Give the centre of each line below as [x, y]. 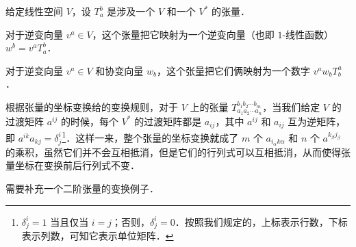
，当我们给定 [291, 106]
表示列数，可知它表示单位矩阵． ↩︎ [98, 236]
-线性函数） [308, 34]
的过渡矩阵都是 [168, 121]
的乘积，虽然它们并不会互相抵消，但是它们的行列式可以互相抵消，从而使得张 [178, 152]
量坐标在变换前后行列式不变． [73, 165]
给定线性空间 [34, 11]
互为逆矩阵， [317, 121]
